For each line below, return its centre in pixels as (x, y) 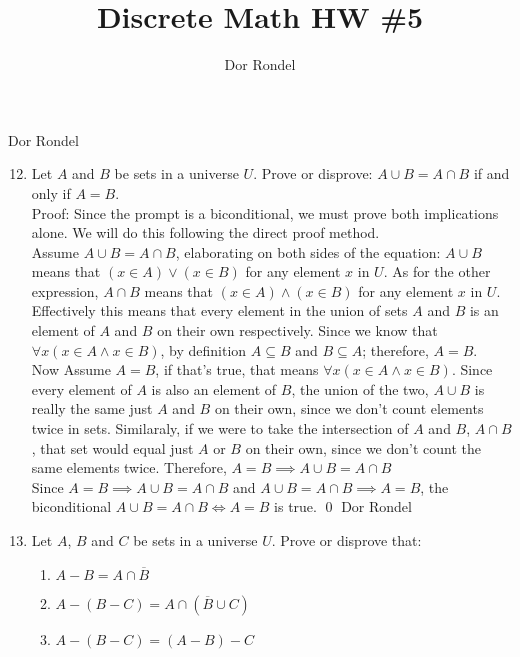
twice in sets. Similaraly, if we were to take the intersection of (220, 428)
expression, (65, 290)
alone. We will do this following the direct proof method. (205, 232)
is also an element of (214, 388)
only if (51, 192)
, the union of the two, (360, 388)
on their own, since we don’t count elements (349, 408)
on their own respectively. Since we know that (297, 330)
